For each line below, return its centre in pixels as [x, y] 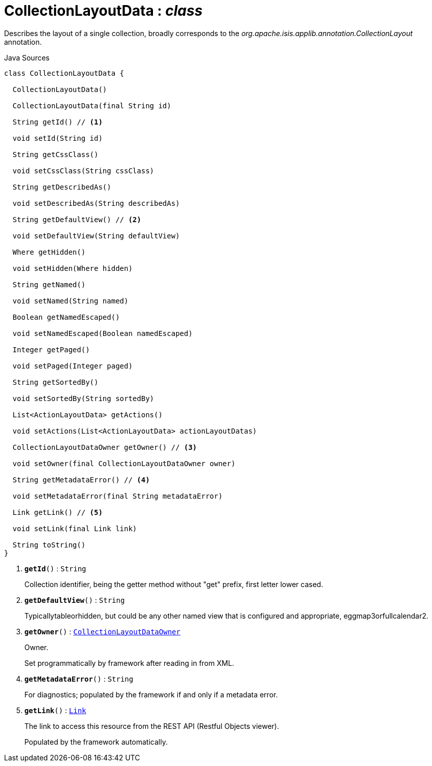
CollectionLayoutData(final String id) [92, 105]
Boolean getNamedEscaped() [66, 317]
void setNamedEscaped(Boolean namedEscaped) [102, 333]
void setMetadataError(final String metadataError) [117, 496]
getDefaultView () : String [75, 600]
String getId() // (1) [57, 122]
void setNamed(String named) [70, 301]
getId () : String [55, 568]
